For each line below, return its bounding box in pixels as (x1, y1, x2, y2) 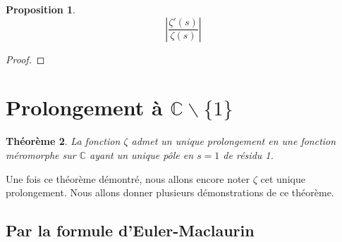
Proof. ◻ (6, 51, 45, 66)
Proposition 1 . (6, 2, 75, 16)
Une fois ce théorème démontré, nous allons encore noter (6, 171, 250, 186)
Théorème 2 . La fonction (6, 134, 121, 148)
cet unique (260, 171, 305, 186)
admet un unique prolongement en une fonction (131, 134, 336, 148)
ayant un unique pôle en (90, 147, 194, 162)
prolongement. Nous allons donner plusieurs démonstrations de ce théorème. (6, 185, 334, 200)
